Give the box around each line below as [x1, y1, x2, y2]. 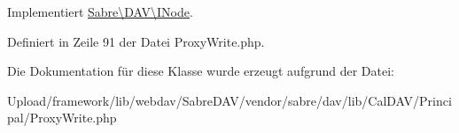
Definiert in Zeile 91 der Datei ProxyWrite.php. [7, 32, 265, 50]
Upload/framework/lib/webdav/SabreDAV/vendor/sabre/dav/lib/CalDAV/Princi [7, 91, 452, 109]
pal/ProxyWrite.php [7, 108, 117, 127]
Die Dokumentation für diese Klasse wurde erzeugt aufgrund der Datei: [7, 62, 394, 80]
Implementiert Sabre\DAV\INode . [7, 3, 193, 20]
